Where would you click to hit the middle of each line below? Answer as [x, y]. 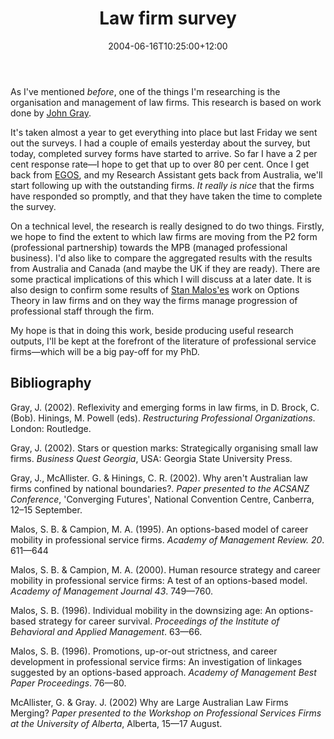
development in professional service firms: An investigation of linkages [156, 661]
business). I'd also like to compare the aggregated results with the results [161, 258]
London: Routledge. [51, 428]
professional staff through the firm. [82, 311]
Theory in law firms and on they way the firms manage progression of [154, 300]
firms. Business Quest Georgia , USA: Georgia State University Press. [151, 458]
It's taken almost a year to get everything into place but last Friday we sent [164, 132]
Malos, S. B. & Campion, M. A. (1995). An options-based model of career [159, 529]
